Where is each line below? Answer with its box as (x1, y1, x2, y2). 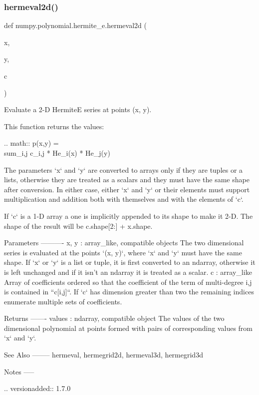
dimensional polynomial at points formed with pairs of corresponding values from (4, 322, 253, 333)
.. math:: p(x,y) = (4, 138, 59, 148)
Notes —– (4, 366, 34, 376)
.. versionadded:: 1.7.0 (4, 383, 71, 393)
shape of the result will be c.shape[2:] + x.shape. (4, 220, 153, 231)
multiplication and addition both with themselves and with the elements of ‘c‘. (4, 194, 244, 204)
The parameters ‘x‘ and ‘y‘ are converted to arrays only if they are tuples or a (4, 164, 243, 175)
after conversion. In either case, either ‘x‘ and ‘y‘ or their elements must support (4, 184, 250, 194)
